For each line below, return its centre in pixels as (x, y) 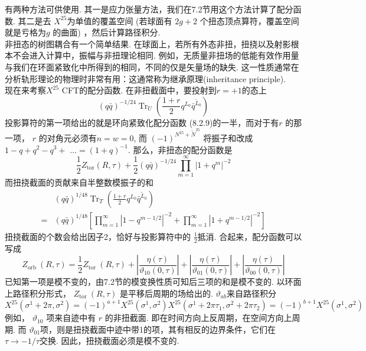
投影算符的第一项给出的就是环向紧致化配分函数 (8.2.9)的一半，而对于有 (142, 122)
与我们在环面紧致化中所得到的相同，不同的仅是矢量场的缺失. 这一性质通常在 (152, 66)
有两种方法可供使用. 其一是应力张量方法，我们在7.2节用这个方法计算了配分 (149, 9)
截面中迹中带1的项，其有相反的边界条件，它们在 (183, 329)
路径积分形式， (42, 293)
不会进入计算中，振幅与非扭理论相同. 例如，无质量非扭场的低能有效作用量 (156, 55)
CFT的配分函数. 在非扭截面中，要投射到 (139, 90)
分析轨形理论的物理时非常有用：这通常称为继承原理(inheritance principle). (146, 78)
